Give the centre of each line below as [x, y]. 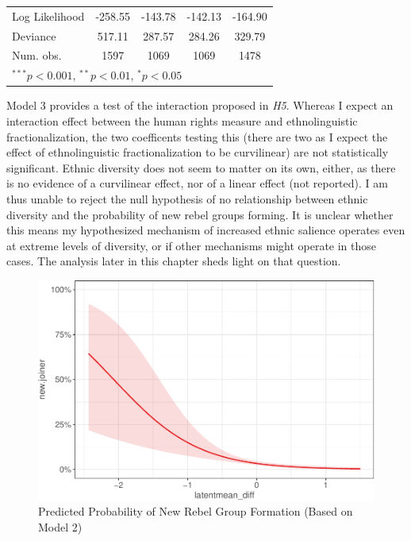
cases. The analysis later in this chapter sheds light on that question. [174, 261]
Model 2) [60, 526]
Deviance [34, 35]
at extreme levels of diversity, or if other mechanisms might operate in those [192, 245]
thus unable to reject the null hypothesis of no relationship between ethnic [187, 198]
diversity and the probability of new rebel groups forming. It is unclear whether [200, 214]
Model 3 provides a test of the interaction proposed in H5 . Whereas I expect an [200, 105]
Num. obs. [37, 55]
